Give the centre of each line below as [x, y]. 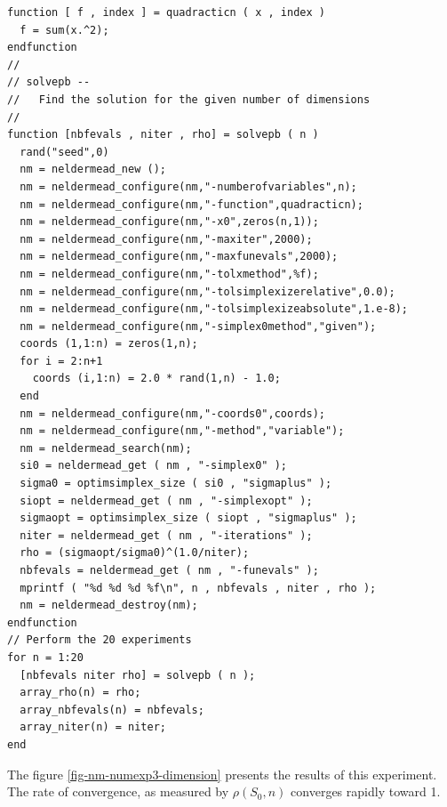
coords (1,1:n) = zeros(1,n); [109, 344]
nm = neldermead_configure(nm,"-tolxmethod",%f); [169, 274]
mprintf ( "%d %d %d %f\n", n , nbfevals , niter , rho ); [198, 588]
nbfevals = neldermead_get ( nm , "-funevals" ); [169, 570]
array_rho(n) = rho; [80, 693]
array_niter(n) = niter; [93, 727]
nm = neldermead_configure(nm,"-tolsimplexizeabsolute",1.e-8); [214, 309]
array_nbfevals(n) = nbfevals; [112, 710]
